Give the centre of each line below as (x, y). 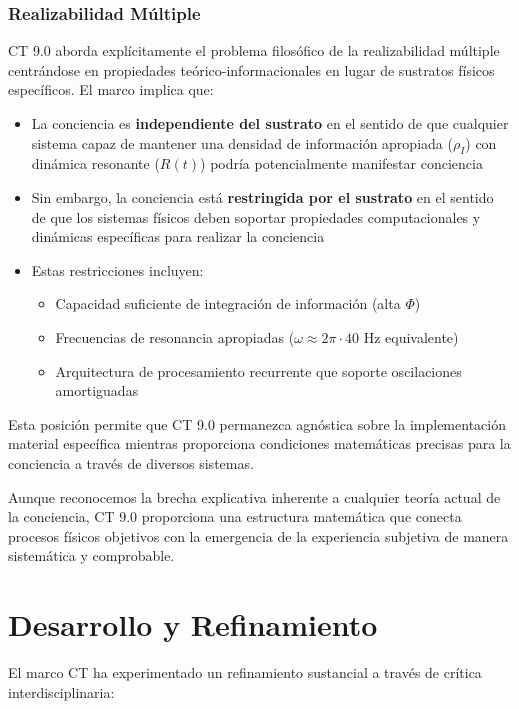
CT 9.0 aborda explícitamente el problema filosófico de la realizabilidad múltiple (254, 50)
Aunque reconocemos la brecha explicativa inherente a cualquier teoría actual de (254, 496)
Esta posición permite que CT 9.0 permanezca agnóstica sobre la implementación (257, 423)
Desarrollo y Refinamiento (193, 624)
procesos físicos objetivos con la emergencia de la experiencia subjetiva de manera (258, 535)
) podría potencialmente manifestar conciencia (341, 163)
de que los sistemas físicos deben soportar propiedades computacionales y (256, 216)
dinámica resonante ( (95, 163)
